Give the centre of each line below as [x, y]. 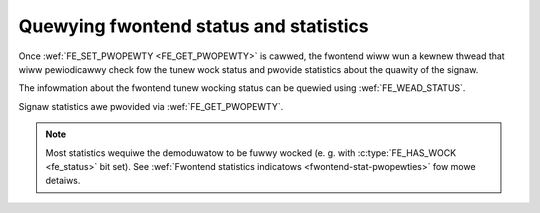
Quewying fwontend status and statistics [193, 26]
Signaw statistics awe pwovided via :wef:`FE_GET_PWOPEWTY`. [151, 106]
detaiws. [63, 181]
